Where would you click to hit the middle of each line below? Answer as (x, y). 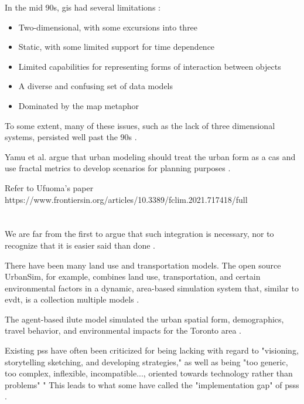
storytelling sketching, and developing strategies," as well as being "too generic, (146, 361)
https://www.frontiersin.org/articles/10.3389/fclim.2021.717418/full (126, 199)
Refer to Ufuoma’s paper (49, 187)
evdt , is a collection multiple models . (72, 299)
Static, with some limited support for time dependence (117, 47)
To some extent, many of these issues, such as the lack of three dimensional (140, 125)
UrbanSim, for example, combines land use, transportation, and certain (133, 276)
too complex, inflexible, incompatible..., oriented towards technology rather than (149, 373)
